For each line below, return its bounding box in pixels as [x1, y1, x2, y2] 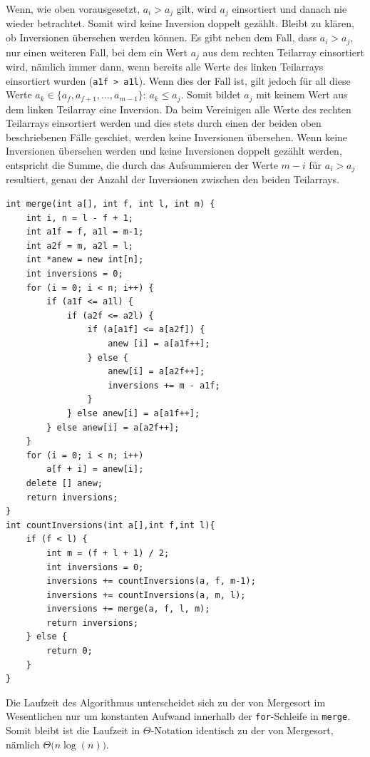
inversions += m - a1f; [108, 380, 220, 391]
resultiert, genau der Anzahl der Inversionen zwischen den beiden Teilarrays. [6, 172, 340, 187]
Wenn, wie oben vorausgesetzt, [6, 1, 140, 16]
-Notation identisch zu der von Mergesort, [150, 723, 334, 738]
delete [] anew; [26, 478, 103, 488]
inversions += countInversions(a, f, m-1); [46, 576, 256, 587]
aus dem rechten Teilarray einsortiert [202, 44, 364, 59]
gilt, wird [176, 1, 217, 16]
